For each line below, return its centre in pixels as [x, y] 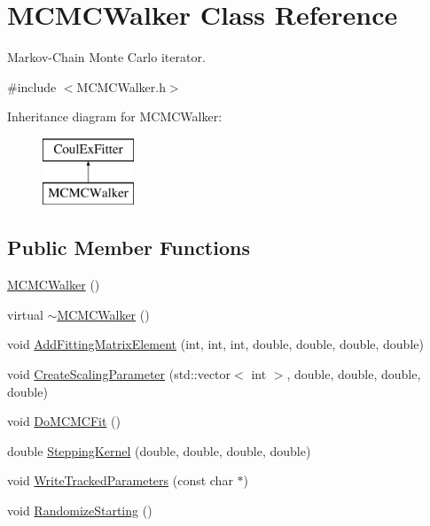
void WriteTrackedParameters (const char [120, 480]
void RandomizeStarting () [80, 511]
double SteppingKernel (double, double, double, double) [159, 450]
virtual [25, 314]
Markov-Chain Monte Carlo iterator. [106, 57]
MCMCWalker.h [121, 86]
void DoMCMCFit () [64, 421]
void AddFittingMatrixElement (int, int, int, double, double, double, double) [215, 344]
